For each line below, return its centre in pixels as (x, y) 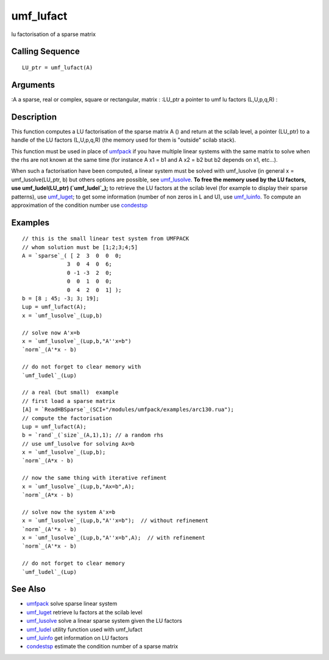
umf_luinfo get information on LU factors (77, 638)
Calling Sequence (46, 52)
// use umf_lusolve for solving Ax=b (79, 444)
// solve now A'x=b (51, 332)
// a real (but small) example (70, 393)
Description (34, 117)
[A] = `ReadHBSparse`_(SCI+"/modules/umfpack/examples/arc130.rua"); (128, 410)
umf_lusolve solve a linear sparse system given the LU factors (104, 621)
